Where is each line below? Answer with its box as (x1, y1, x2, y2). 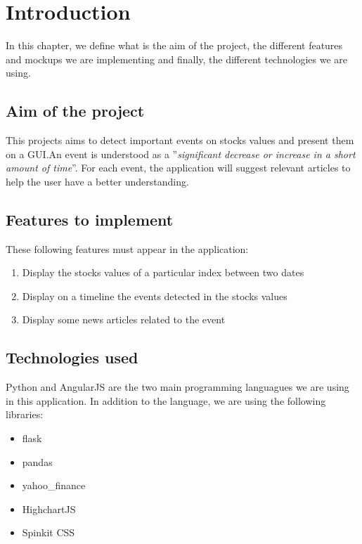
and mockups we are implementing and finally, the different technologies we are (6, 51, 347, 66)
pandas (22, 454, 53, 469)
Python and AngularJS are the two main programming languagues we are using (6, 380, 349, 394)
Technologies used (6, 347, 138, 368)
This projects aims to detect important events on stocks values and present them (6, 133, 354, 148)
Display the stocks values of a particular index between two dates (22, 265, 304, 280)
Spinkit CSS (22, 525, 75, 540)
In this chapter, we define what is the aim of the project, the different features (6, 38, 343, 53)
